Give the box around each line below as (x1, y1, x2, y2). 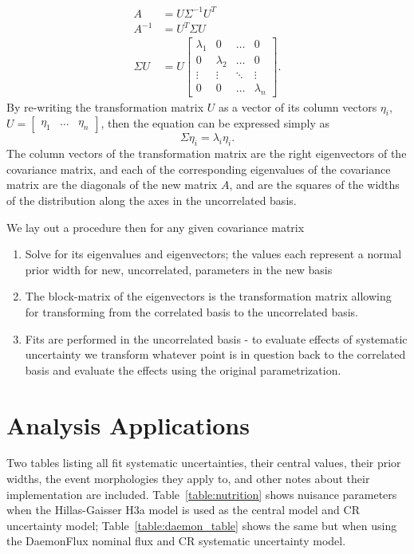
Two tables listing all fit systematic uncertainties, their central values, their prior (6, 454, 401, 471)
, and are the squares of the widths (229, 176, 400, 193)
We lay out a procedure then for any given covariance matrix (6, 218, 305, 235)
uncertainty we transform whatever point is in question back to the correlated (25, 346, 406, 363)
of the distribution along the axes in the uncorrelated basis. (6, 192, 297, 208)
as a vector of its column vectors (218, 98, 377, 115)
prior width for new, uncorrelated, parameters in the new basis (25, 261, 333, 277)
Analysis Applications (6, 408, 250, 441)
